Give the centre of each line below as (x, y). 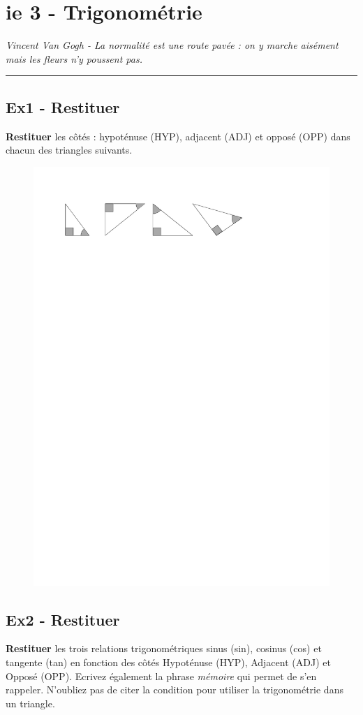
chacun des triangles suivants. (69, 150)
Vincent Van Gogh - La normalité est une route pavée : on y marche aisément (172, 45)
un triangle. (30, 703)
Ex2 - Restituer (63, 619)
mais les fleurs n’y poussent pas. (74, 58)
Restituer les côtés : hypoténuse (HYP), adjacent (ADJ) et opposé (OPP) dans (178, 136)
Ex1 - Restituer (63, 106)
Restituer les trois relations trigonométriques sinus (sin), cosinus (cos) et (164, 648)
